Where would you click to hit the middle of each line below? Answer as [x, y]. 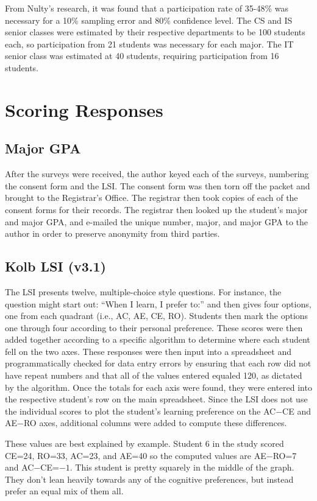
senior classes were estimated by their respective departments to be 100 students [155, 32]
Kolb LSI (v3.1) [56, 266]
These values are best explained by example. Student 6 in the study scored [144, 443]
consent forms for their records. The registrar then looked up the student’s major [156, 209]
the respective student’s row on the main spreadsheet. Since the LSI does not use [156, 399]
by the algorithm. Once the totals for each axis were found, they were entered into [158, 387]
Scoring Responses [84, 109]
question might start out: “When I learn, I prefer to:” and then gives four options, [158, 303]
